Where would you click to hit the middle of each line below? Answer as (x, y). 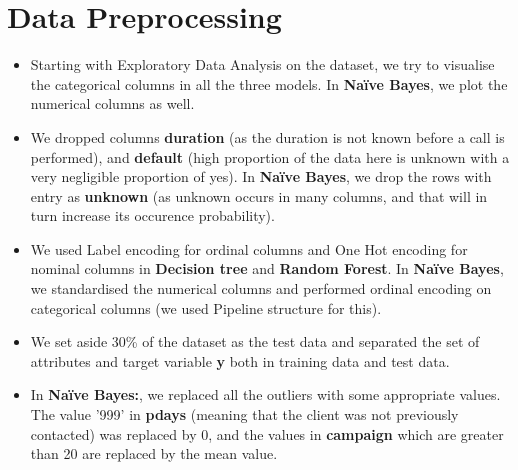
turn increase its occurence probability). (152, 215)
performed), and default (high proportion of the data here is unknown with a (270, 156)
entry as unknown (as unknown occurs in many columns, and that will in (259, 195)
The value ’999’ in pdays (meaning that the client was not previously (244, 414)
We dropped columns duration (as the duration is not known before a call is (267, 136)
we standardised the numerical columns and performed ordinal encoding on (261, 288)
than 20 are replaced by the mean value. (154, 453)
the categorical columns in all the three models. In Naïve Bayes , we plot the (269, 83)
